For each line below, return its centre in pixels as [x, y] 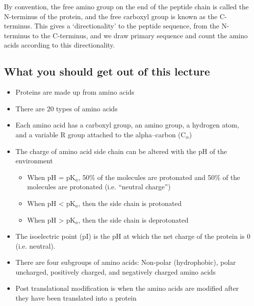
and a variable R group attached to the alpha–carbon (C [101, 134]
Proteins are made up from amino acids [75, 92]
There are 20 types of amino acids [66, 108]
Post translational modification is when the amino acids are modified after [127, 288]
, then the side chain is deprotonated [133, 219]
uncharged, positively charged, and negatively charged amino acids [115, 271]
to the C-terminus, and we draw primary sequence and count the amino [140, 35]
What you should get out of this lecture [107, 71]
